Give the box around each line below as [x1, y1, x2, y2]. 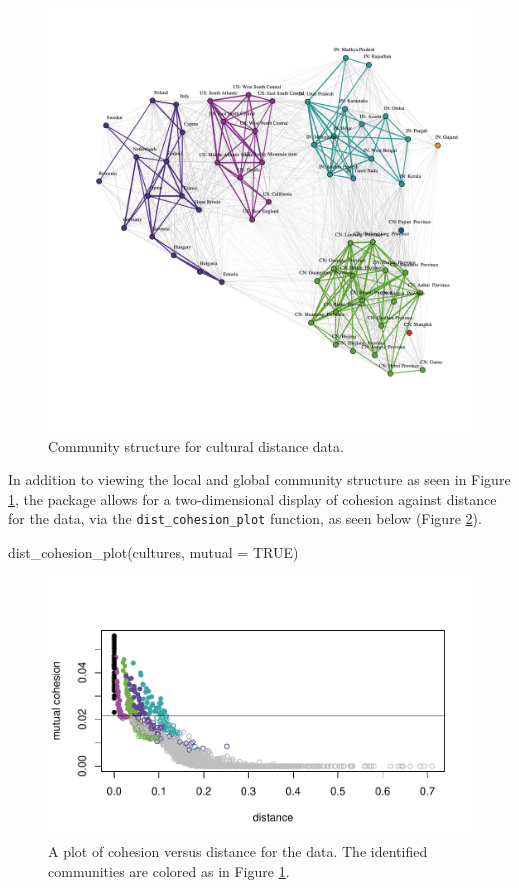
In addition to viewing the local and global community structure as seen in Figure [8, 469, 511, 490]
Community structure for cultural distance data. [48, 435, 344, 456]
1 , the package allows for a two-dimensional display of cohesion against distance [8, 488, 497, 509]
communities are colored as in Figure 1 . [48, 860, 290, 881]
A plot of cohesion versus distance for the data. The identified [48, 841, 428, 862]
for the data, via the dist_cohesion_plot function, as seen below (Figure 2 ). [8, 508, 482, 529]
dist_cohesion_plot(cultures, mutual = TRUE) [8, 542, 299, 563]
